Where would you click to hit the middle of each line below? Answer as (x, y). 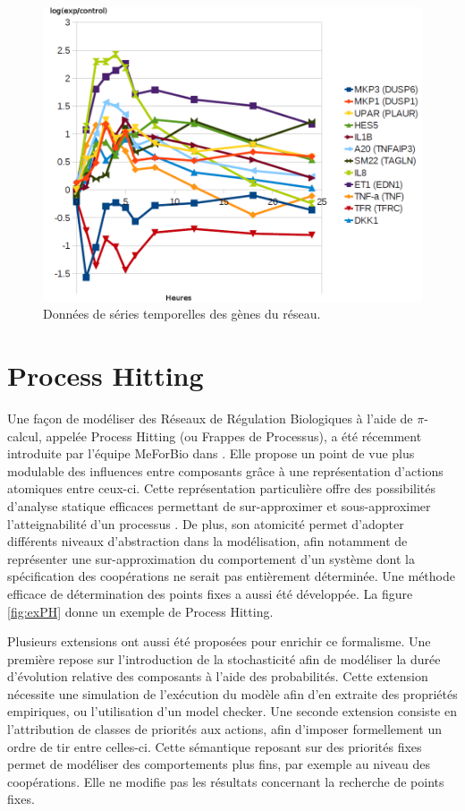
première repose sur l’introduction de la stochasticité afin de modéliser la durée (224, 658)
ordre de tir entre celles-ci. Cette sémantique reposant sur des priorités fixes (215, 746)
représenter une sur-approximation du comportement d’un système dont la (211, 558)
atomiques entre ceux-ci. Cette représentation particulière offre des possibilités (221, 488)
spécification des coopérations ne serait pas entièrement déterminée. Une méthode (231, 576)
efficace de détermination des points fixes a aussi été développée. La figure (210, 593)
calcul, (25, 435)
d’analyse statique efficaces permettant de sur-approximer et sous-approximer (219, 505)
